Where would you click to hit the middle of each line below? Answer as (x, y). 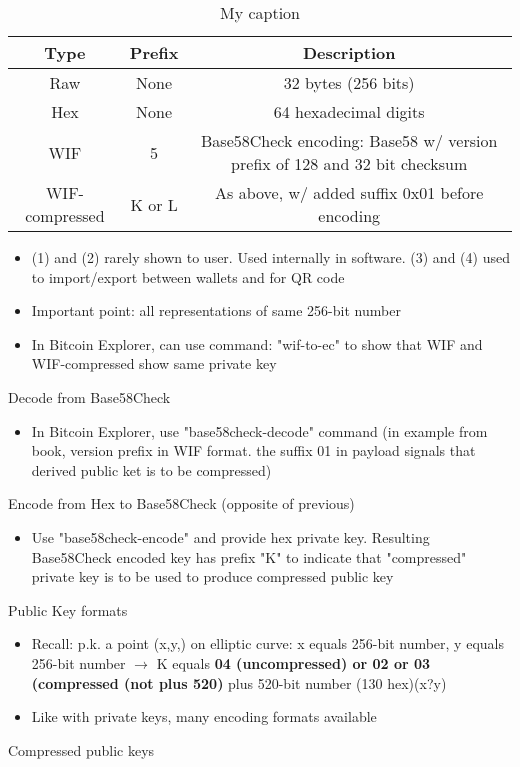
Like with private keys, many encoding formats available (204, 716)
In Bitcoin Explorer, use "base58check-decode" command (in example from (259, 430)
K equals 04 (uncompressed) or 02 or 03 (293, 662)
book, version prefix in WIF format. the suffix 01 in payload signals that (253, 450)
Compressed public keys (81, 749)
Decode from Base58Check (89, 396)
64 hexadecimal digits (349, 111)
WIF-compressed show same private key (154, 363)
